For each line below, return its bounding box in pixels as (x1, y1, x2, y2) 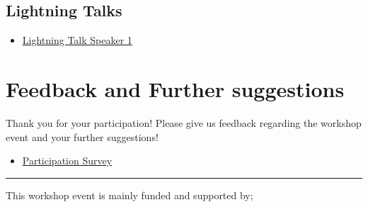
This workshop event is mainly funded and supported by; (6, 187, 253, 202)
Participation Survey (22, 153, 113, 168)
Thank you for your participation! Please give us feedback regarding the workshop (6, 115, 362, 130)
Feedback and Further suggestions (6, 74, 345, 103)
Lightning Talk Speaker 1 (22, 33, 132, 47)
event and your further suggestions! (6, 129, 159, 144)
